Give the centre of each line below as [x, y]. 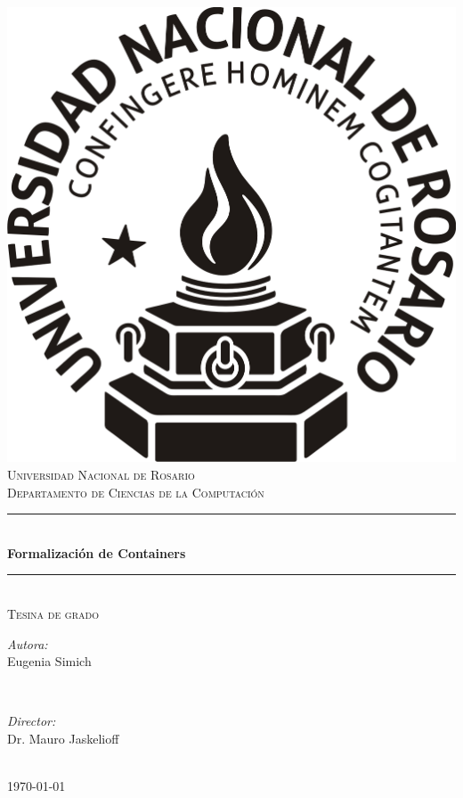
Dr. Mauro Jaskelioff [63, 738]
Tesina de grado [53, 614]
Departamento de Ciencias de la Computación [136, 492]
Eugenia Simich [49, 661]
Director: [32, 721]
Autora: [28, 643]
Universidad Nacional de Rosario [101, 475]
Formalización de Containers [97, 552]
